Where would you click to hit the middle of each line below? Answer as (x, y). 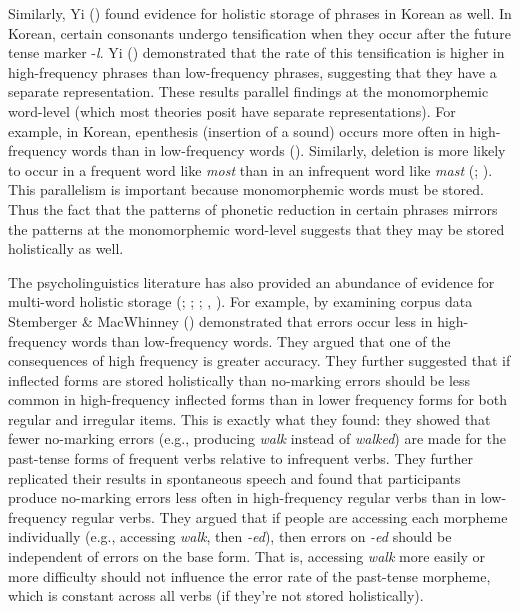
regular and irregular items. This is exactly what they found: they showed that (249, 418)
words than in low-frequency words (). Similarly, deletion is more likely (288, 150)
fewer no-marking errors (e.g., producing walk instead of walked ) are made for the (257, 438)
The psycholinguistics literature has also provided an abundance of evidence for (251, 281)
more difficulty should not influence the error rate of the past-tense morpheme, (249, 575)
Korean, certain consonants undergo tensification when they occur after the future (259, 32)
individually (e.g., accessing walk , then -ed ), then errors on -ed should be (230, 536)
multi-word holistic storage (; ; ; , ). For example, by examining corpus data (240, 301)
